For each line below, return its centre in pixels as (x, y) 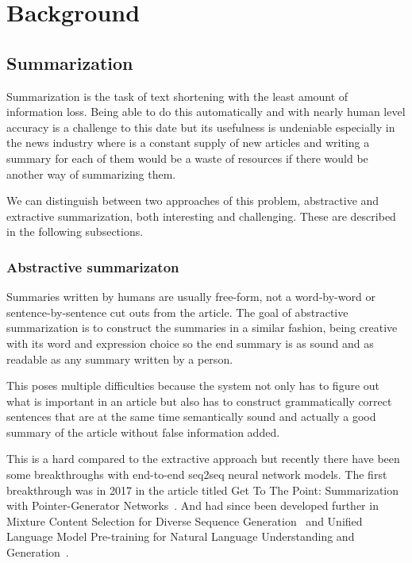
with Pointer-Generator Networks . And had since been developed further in (193, 505)
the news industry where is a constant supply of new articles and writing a (188, 143)
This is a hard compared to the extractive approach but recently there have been (203, 459)
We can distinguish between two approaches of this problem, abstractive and (193, 201)
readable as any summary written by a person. (120, 359)
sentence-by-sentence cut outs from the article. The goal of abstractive (177, 312)
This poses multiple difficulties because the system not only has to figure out (193, 386)
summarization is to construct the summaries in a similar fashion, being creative (202, 328)
